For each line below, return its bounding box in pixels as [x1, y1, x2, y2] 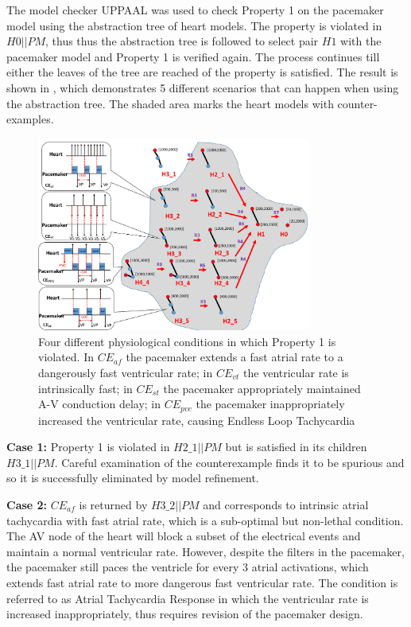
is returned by [79, 497, 148, 513]
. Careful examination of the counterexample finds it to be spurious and [54, 454, 405, 470]
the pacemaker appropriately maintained [163, 380, 361, 396]
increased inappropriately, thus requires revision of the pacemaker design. [6, 606, 363, 622]
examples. [6, 111, 54, 127]
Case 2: [6, 497, 48, 513]
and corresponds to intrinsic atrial [203, 497, 369, 513]
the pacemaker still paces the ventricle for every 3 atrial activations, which [6, 559, 369, 575]
